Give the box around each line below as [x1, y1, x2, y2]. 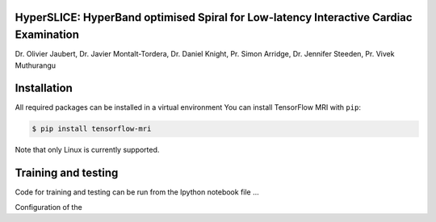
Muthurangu [15, 61, 57, 70]
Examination [15, 28, 80, 42]
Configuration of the [15, 202, 82, 212]
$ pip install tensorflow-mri [31, 124, 152, 133]
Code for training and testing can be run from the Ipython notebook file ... [15, 187, 260, 197]
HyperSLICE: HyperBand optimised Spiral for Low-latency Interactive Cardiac [15, 10, 413, 24]
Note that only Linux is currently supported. [15, 145, 160, 155]
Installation [15, 82, 73, 95]
